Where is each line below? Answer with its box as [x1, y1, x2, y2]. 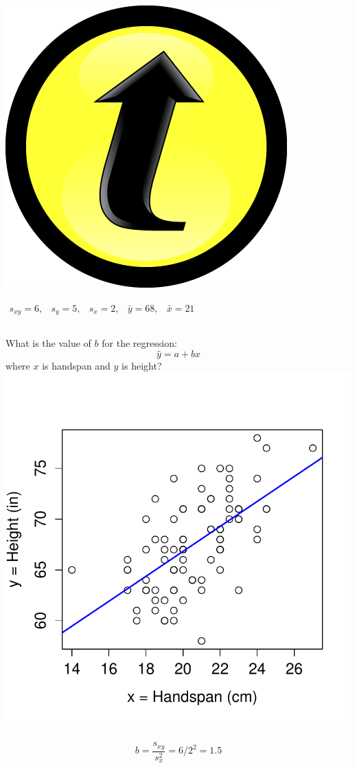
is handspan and [42, 359, 111, 373]
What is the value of [5, 336, 91, 350]
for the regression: [102, 336, 177, 350]
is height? [122, 359, 162, 373]
